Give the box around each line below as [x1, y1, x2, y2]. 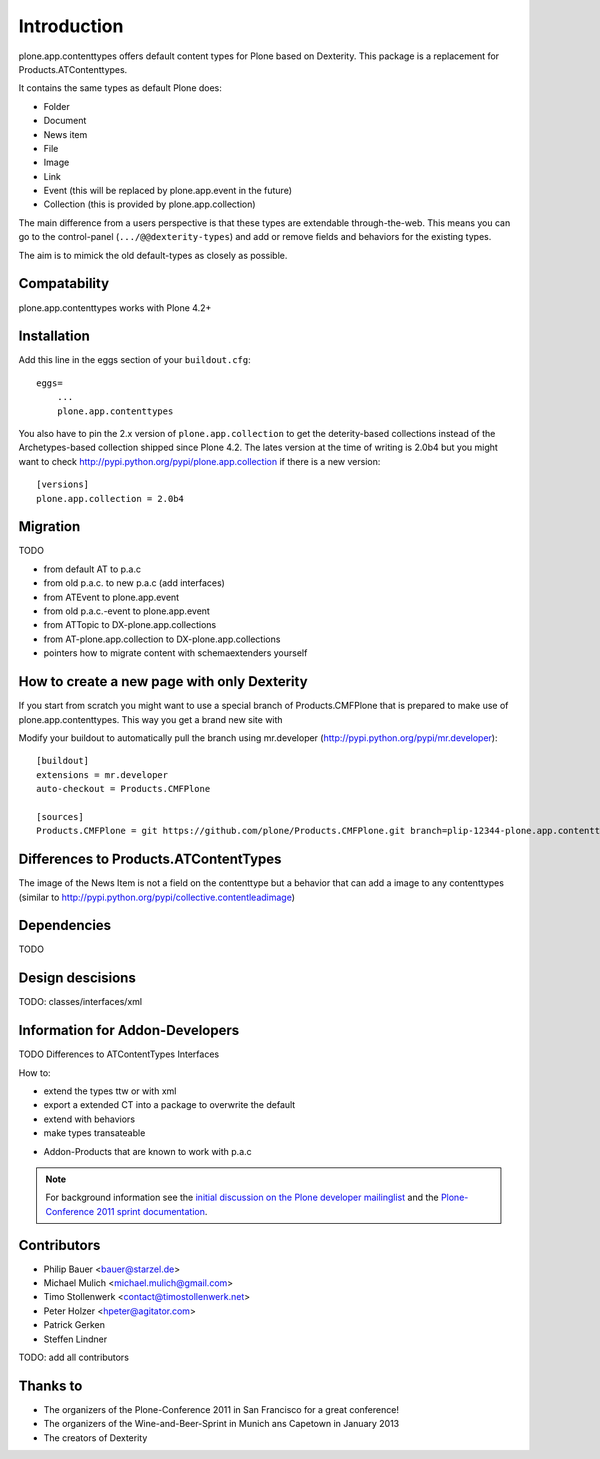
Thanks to [18, 1377, 83, 1394]
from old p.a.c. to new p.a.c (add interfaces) [43, 577, 225, 589]
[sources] [36, 811, 84, 822]
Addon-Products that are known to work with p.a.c [43, 1145, 252, 1157]
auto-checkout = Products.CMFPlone [36, 783, 211, 795]
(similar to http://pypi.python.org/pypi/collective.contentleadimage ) [18, 891, 295, 903]
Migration [18, 518, 81, 535]
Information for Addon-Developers [18, 1022, 240, 1039]
